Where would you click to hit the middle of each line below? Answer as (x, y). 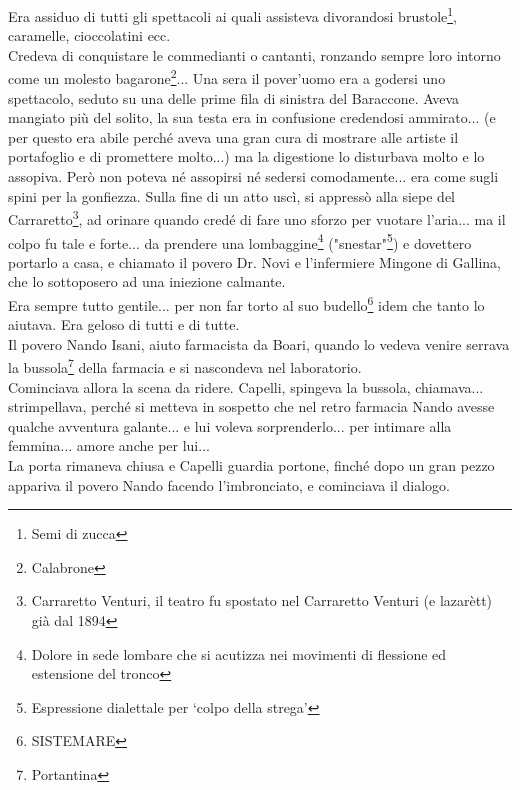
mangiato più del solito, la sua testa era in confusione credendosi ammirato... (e (252, 117)
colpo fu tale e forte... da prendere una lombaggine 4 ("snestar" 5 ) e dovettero (240, 241)
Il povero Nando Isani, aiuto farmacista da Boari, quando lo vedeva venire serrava (259, 343)
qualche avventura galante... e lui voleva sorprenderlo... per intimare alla (230, 425)
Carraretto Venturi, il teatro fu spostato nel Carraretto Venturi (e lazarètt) (262, 600)
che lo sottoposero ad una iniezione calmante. (147, 281)
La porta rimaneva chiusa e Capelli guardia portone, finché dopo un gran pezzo (251, 465)
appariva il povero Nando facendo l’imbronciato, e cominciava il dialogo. (229, 484)
